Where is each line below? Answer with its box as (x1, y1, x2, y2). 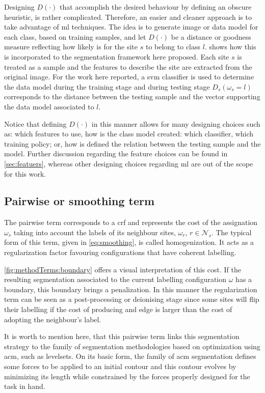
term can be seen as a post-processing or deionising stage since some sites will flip (4, 294, 259, 304)
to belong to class (145, 41, 201, 52)
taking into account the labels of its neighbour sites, (13, 227, 176, 237)
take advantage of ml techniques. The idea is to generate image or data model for (4, 21, 258, 32)
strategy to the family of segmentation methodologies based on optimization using (4, 341, 260, 351)
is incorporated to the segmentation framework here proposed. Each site (4, 51, 229, 62)
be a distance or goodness (171, 31, 251, 42)
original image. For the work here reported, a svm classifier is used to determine (4, 71, 254, 82)
